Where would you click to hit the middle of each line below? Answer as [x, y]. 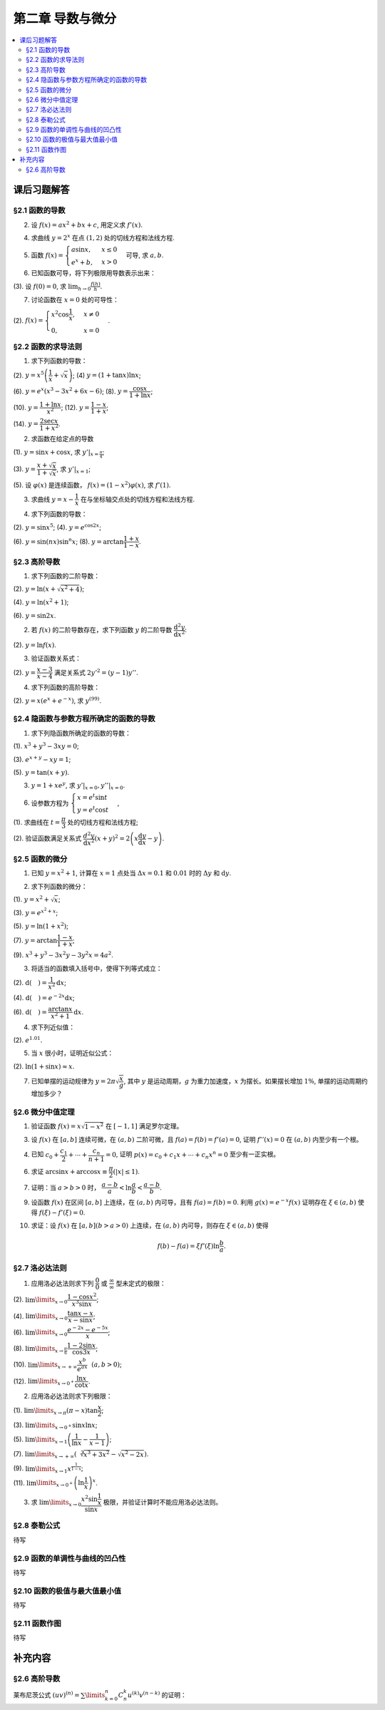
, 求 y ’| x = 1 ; [74, 469]
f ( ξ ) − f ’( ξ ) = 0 [61, 1212]
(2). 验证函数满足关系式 [47, 838]
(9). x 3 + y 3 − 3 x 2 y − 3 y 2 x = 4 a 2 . [63, 955]
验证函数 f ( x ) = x [56, 1126]
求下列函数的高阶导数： [65, 687]
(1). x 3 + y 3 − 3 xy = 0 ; [46, 746]
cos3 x [82, 1352]
